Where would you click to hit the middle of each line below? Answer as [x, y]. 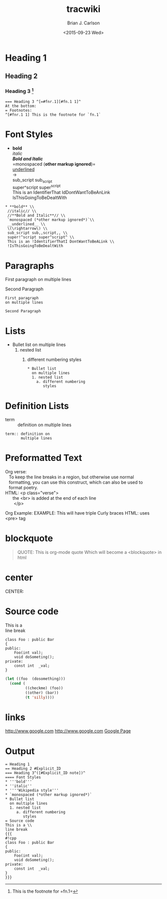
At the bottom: [21, 106]
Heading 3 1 [19, 91]
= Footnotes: [19, 110]
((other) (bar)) [42, 693]
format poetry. [23, 488]
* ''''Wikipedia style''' [32, 791]
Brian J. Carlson [83, 23]
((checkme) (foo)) [44, 688]
